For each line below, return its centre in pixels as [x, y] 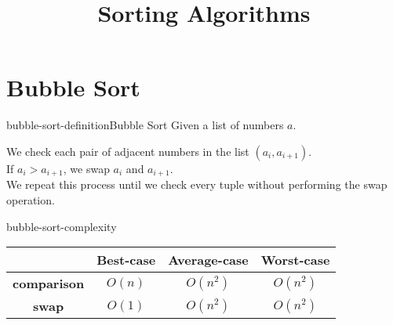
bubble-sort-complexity [62, 226]
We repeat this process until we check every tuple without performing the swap [197, 184]
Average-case [208, 260]
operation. [31, 199]
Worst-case [295, 260]
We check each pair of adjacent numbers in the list [128, 151]
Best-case [126, 260]
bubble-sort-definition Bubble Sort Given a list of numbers [145, 125]
